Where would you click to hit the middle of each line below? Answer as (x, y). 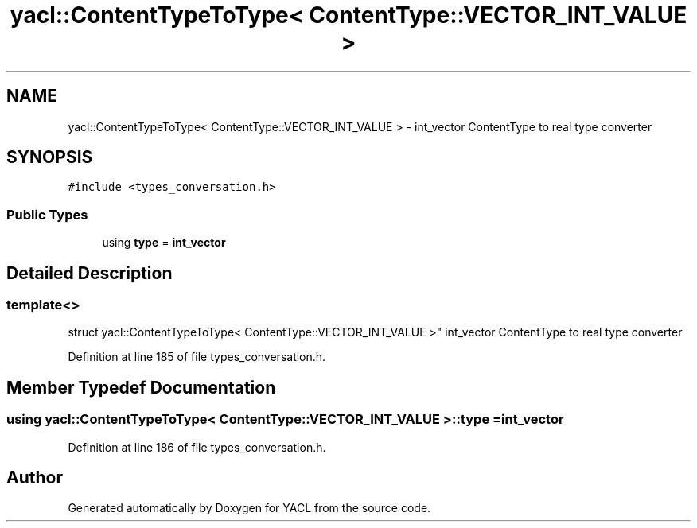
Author (35, 478)
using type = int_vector (164, 243)
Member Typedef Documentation (141, 387)
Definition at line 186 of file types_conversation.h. (197, 447)
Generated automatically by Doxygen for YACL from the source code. (249, 508)
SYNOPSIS (50, 157)
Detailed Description (90, 273)
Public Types (47, 214)
